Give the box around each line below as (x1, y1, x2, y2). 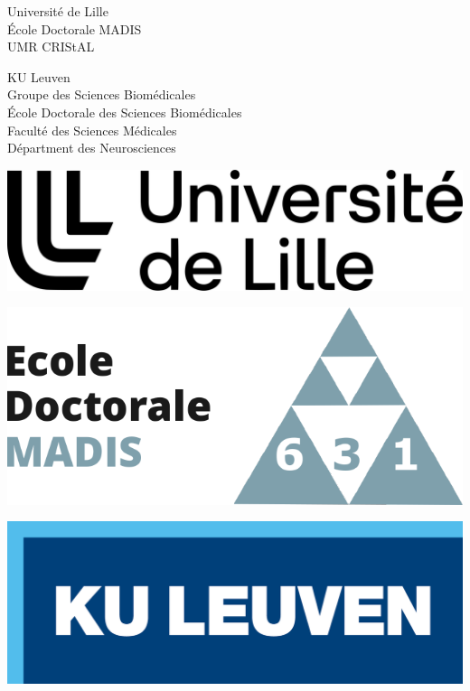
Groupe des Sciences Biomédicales (7, 85, 196, 104)
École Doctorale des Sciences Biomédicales (7, 102, 242, 121)
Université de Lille (7, 2, 108, 20)
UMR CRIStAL (7, 37, 95, 56)
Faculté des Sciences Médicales (7, 120, 177, 139)
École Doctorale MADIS (7, 19, 142, 38)
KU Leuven (7, 67, 70, 86)
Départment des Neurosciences (7, 138, 176, 157)
